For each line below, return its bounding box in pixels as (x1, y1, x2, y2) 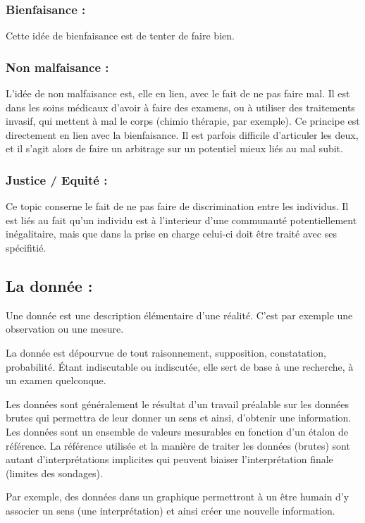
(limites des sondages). (6, 465, 103, 480)
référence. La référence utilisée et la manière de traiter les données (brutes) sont (6, 438, 350, 453)
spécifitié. (6, 240, 47, 254)
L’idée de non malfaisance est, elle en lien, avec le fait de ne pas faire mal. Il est (6, 86, 350, 101)
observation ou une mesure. (6, 321, 124, 336)
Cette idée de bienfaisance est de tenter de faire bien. (6, 28, 235, 43)
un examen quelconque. (6, 373, 106, 388)
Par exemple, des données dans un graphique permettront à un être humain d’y (6, 489, 349, 504)
